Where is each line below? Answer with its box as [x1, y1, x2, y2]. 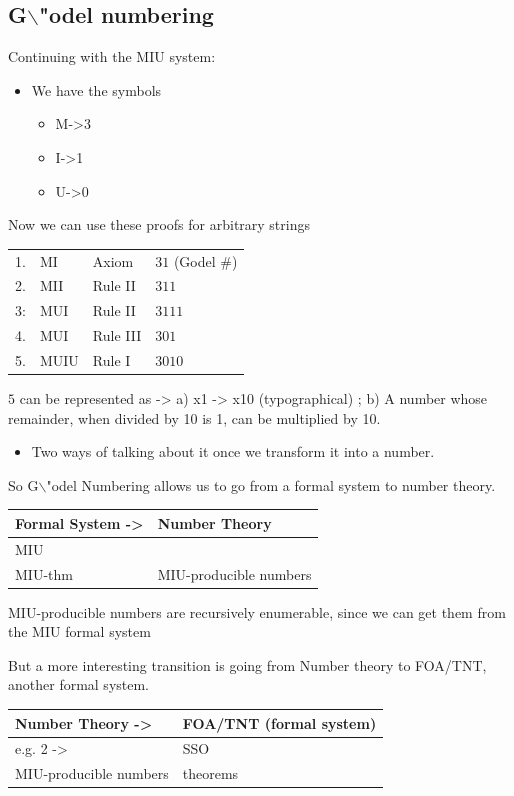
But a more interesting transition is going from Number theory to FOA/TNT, [8, 654, 487, 675]
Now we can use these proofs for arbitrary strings [8, 214, 310, 235]
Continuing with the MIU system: [8, 46, 216, 67]
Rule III [92, 325, 142, 346]
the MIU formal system [8, 621, 151, 642]
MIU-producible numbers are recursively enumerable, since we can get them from [8, 601, 506, 622]
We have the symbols [31, 79, 162, 100]
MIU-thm [15, 563, 73, 584]
